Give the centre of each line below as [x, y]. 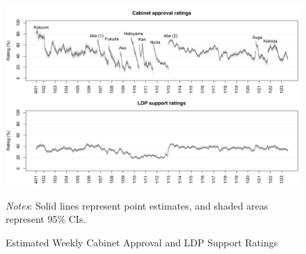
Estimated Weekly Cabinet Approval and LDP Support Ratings [142, 242]
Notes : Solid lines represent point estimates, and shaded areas [137, 205]
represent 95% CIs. [46, 219]
